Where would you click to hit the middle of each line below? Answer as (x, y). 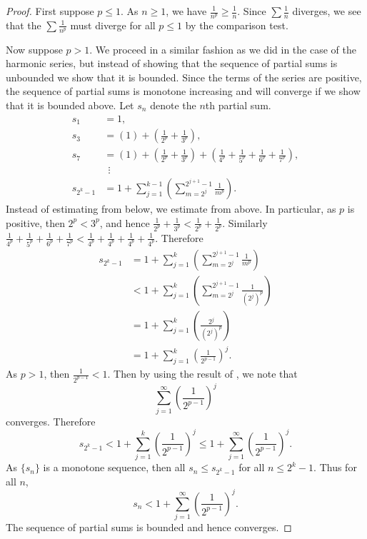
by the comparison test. (237, 25)
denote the (173, 105)
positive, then (35, 222)
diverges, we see (327, 11)
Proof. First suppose (50, 11)
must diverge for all (113, 25)
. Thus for (335, 467)
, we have (186, 11)
